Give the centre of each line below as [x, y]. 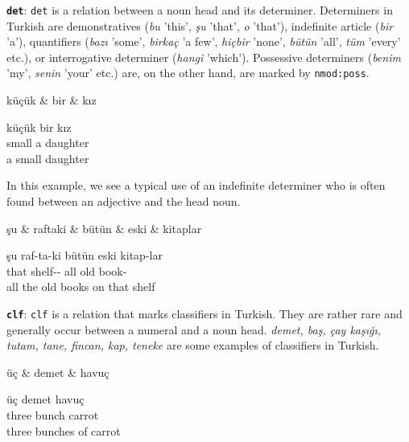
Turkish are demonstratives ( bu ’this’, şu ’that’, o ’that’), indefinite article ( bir [200, 25]
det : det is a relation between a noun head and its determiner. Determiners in [200, 10]
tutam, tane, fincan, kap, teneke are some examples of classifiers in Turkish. [193, 345]
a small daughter [48, 158]
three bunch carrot [53, 415]
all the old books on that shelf [81, 286]
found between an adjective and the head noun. [124, 201]
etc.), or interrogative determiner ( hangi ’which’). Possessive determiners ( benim [204, 57]
